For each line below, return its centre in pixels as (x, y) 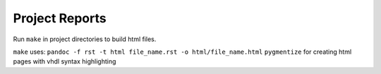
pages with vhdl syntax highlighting (65, 61)
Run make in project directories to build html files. (85, 39)
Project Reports (60, 18)
